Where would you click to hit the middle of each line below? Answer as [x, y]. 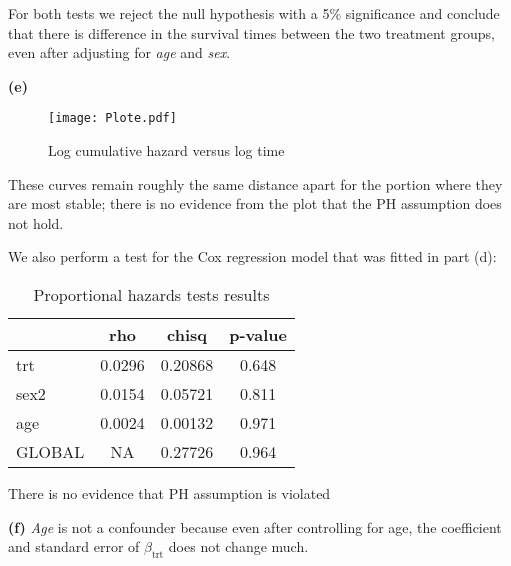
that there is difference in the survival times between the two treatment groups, [251, 32]
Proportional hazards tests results [151, 294]
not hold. [36, 222]
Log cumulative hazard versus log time [166, 150]
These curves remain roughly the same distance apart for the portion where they [255, 183]
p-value [258, 334]
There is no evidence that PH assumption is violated [169, 493]
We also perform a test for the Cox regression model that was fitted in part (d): [252, 256]
